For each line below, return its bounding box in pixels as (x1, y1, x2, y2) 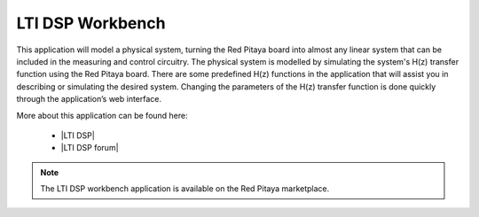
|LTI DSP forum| (60, 143, 119, 153)
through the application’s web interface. (16, 94, 162, 105)
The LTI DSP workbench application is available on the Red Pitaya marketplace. (40, 183, 330, 194)
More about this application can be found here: (16, 110, 188, 120)
